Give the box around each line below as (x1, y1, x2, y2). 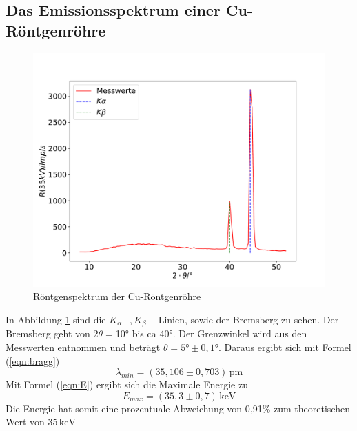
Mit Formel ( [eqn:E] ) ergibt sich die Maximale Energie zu (6, 377, 248, 392)
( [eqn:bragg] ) (6, 353, 60, 368)
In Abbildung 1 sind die (6, 312, 106, 326)
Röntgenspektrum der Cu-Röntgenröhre (33, 289, 201, 303)
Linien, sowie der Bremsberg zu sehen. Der (158, 312, 339, 326)
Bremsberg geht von (6, 326, 90, 341)
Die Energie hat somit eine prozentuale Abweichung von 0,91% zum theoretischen (6, 401, 350, 415)
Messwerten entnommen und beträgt (6, 339, 161, 354)
